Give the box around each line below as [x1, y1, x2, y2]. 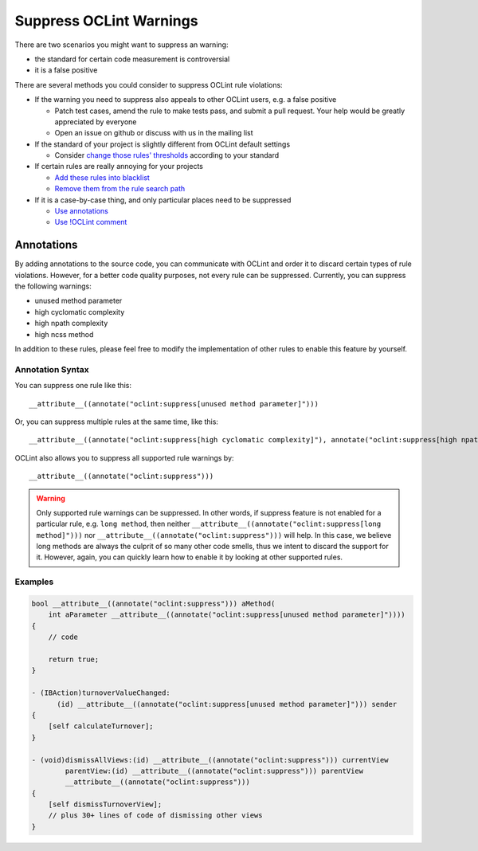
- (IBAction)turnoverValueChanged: [31, 688, 170, 697]
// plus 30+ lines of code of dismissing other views [48, 811, 263, 820]
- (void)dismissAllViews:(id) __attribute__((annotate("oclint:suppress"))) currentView [31, 755, 390, 764]
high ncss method [34, 329, 94, 339]
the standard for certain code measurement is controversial [34, 54, 230, 64]
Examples [14, 576, 54, 587]
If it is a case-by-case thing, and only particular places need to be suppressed [34, 195, 292, 205]
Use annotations [54, 206, 109, 216]
